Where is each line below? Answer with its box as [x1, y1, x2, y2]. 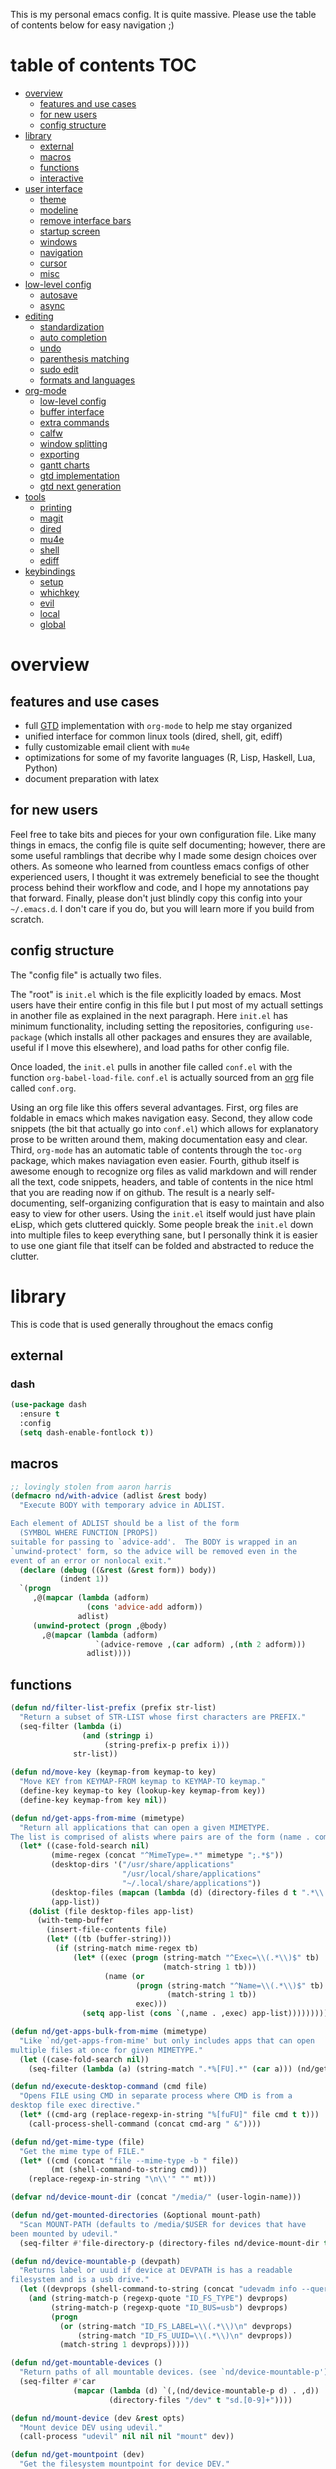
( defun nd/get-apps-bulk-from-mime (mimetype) [10, 2027, 208, 2037]
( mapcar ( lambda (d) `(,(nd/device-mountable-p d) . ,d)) [73, 2385, 320, 2396]
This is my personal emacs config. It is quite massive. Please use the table [10, 9, 317, 20]
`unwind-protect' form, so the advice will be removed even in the [10, 1546, 298, 1556]
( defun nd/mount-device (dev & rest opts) [10, 2413, 186, 2423]
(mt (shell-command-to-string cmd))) [50, 2165, 208, 2175]
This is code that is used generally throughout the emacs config [10, 1318, 274, 1330]
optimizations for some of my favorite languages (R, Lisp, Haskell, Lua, [24, 751, 316, 763]
